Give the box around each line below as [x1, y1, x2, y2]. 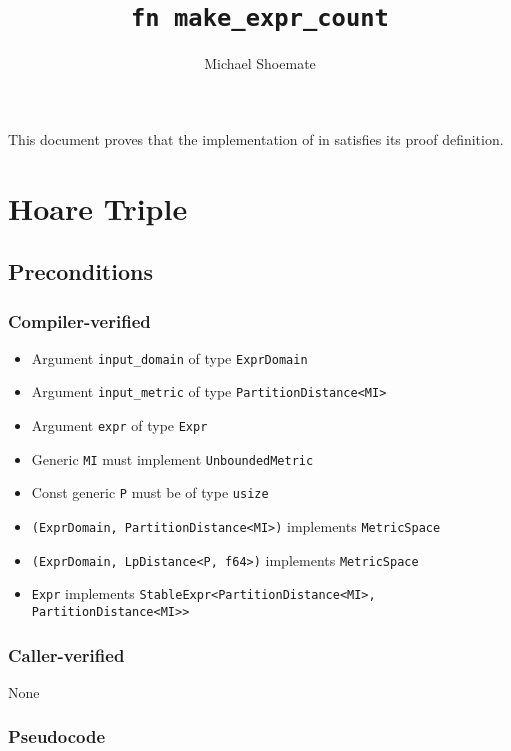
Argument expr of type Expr [31, 415, 208, 436]
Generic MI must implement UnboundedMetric [31, 448, 314, 469]
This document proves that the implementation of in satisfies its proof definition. [8, 128, 504, 149]
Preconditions [8, 256, 153, 287]
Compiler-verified [8, 308, 151, 333]
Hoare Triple [8, 187, 188, 228]
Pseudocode [8, 724, 106, 749]
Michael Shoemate [204, 53, 316, 74]
